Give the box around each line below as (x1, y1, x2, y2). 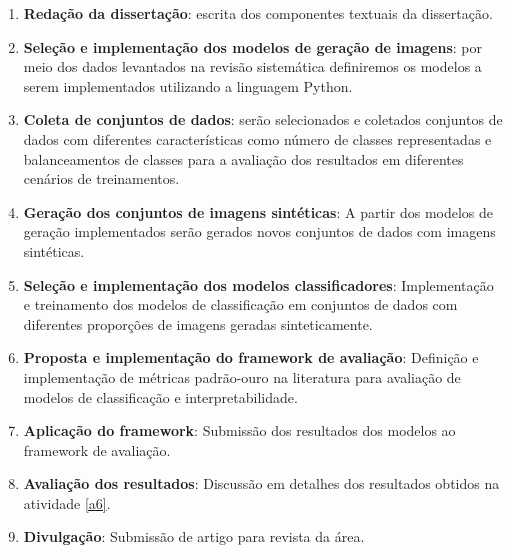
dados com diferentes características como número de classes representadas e (23, 128, 492, 149)
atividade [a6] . (23, 492, 111, 513)
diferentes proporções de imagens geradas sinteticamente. (23, 313, 373, 334)
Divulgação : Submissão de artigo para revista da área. (23, 526, 365, 547)
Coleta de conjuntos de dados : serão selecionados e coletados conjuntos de (23, 109, 503, 130)
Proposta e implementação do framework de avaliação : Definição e (23, 347, 479, 368)
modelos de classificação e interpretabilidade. (23, 386, 298, 407)
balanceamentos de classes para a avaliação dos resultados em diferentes (23, 148, 464, 169)
